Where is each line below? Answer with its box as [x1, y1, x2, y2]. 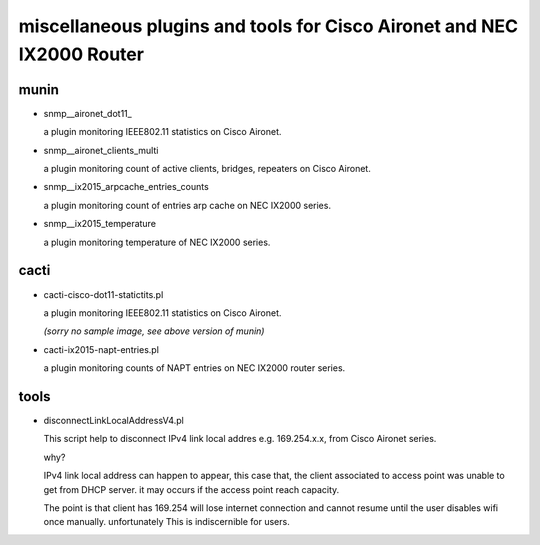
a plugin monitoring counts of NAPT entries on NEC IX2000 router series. [43, 362, 346, 374]
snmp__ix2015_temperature [43, 218, 157, 230]
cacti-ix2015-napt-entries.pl [43, 343, 160, 355]
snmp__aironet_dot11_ [43, 107, 132, 119]
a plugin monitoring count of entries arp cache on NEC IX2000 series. [43, 199, 332, 211]
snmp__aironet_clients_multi [43, 144, 159, 156]
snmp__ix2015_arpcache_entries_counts [43, 181, 209, 193]
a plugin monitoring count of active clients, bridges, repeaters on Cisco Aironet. [43, 163, 372, 175]
